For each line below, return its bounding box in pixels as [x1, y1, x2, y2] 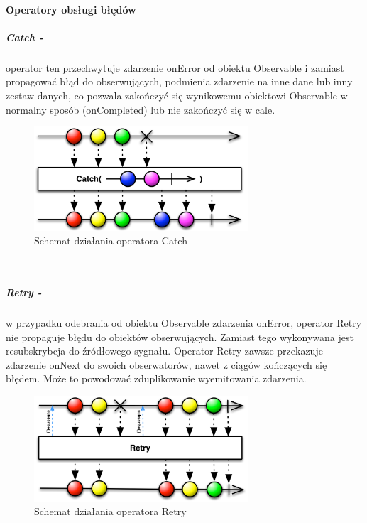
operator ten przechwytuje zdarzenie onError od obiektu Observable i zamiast [6, 60, 344, 75]
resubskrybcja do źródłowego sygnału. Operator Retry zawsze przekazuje [6, 343, 323, 358]
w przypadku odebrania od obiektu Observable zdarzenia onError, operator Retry [6, 315, 362, 330]
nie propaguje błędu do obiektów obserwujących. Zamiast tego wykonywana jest [6, 329, 354, 344]
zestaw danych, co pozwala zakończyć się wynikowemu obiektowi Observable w [6, 87, 348, 102]
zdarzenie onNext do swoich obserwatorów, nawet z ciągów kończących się [6, 357, 327, 372]
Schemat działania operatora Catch [34, 233, 187, 248]
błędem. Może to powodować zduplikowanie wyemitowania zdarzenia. [6, 371, 307, 386]
